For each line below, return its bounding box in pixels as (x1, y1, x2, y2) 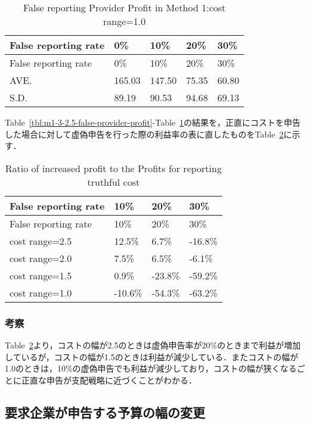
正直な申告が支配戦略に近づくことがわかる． (21, 373, 197, 386)
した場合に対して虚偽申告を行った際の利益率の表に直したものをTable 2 (5, 127, 284, 140)
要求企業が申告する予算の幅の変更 (5, 403, 205, 421)
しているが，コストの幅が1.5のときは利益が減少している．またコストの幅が (5, 350, 299, 363)
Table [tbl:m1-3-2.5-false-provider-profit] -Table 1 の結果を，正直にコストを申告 (5, 116, 301, 128)
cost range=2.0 (10, 251, 72, 265)
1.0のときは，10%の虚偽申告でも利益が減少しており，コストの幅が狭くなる (5, 362, 297, 375)
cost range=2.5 (10, 233, 72, 248)
